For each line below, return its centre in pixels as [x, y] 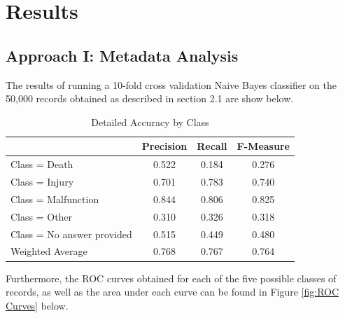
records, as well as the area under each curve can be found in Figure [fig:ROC [172, 292]
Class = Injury [42, 182]
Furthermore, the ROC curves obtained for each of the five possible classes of [171, 278]
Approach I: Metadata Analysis [122, 55]
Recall [212, 146]
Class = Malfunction [55, 199]
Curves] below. [37, 305]
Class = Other [42, 216]
